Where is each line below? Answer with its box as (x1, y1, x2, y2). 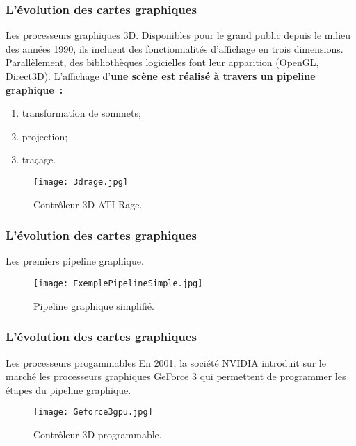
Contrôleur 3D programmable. (33, 427, 162, 441)
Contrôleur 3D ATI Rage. (33, 197, 143, 211)
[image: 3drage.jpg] (33, 176, 129, 187)
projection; (22, 129, 68, 143)
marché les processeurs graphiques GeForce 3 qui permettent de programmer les (6, 369, 346, 383)
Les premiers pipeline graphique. (6, 254, 144, 268)
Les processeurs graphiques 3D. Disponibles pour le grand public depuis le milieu (6, 28, 351, 42)
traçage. (22, 152, 56, 167)
